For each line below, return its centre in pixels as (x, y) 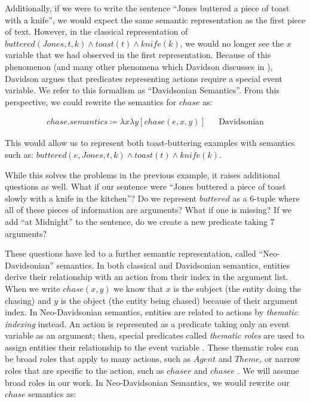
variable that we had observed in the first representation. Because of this (138, 55)
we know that (138, 288)
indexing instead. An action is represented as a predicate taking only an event (147, 323)
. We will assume (268, 371)
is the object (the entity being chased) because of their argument (179, 300)
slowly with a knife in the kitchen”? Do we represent (101, 198)
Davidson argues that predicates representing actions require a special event (144, 78)
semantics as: (52, 394)
